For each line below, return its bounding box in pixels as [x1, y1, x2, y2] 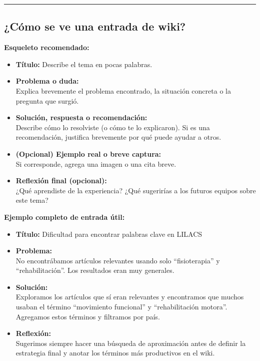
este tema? [15, 195, 48, 205]
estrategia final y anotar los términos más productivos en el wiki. [15, 347, 215, 358]
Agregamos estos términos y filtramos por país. [15, 311, 160, 321]
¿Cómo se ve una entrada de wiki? [4, 19, 186, 34]
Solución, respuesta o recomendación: [15, 112, 147, 123]
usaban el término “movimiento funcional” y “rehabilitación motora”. [15, 301, 227, 312]
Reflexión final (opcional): [15, 175, 107, 186]
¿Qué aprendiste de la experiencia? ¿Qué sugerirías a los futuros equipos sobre [15, 185, 256, 195]
